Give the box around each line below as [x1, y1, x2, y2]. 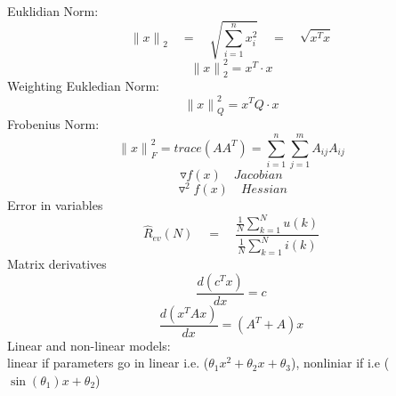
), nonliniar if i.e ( [290, 353, 390, 372]
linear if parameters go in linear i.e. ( [7, 353, 209, 372]
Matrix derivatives [7, 255, 107, 273]
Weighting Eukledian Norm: [7, 77, 159, 95]
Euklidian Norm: [7, 2, 99, 20]
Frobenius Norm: [7, 115, 100, 133]
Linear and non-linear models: [7, 335, 171, 354]
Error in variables [7, 196, 103, 214]
